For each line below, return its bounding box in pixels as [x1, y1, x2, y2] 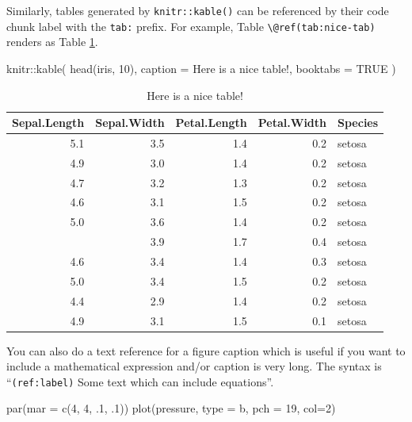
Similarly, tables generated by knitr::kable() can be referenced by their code [6, 2, 389, 18]
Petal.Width [257, 114, 327, 131]
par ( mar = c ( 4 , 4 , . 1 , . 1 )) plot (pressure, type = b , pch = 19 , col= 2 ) [6, 400, 336, 416]
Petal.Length [175, 114, 247, 131]
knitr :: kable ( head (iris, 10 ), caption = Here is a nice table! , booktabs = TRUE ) [6, 59, 396, 76]
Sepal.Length [12, 114, 85, 131]
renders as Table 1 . [6, 33, 98, 50]
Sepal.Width [95, 114, 165, 131]
